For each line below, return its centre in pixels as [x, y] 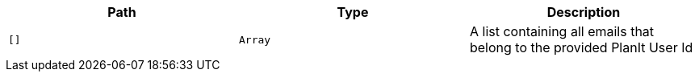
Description [584, 12]
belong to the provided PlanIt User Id [581, 47]
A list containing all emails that [562, 31]
